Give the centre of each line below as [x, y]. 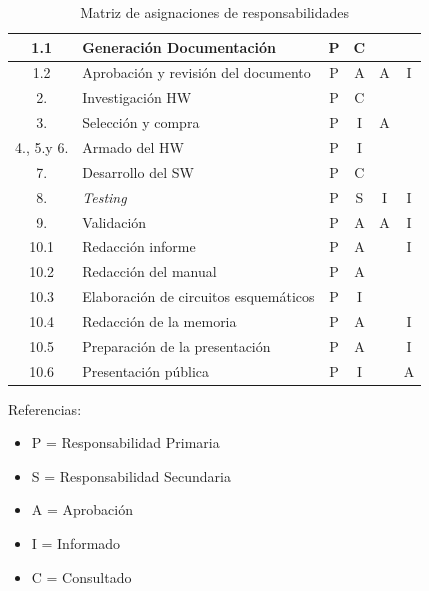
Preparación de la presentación [176, 345]
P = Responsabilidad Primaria [125, 442]
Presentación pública [146, 370]
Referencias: [45, 408]
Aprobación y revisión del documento [196, 72]
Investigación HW [137, 97]
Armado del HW [133, 146]
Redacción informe [139, 246]
